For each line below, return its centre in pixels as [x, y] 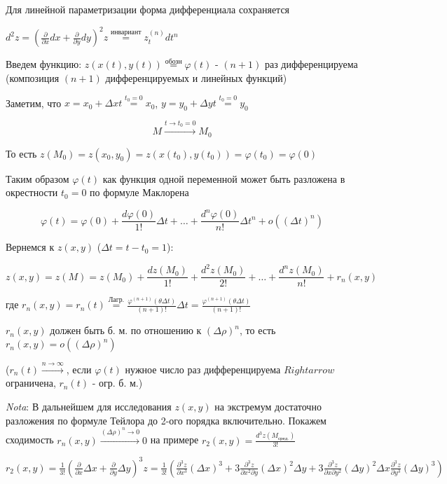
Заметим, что [34, 103]
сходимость [30, 440]
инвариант [126, 33]
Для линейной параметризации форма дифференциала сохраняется [148, 9]
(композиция [33, 77]
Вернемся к [30, 247]
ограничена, [31, 383]
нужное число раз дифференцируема [203, 369]
